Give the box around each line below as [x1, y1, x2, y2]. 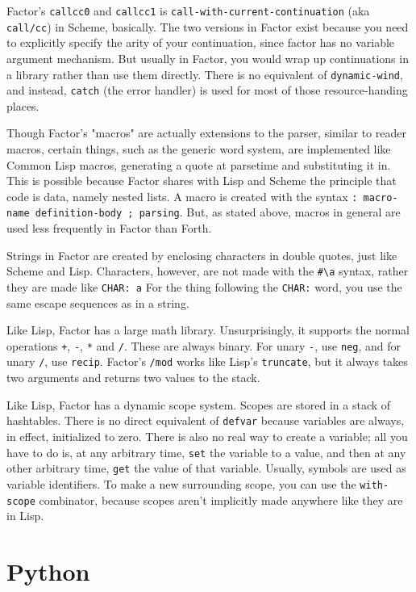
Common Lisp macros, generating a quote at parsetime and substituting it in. [6, 156, 391, 173]
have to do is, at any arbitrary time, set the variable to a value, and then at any [6, 443, 406, 460]
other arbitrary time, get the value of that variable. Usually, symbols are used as [6, 460, 406, 477]
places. [6, 97, 40, 114]
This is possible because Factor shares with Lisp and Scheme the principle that [6, 172, 397, 189]
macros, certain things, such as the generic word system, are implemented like [6, 141, 391, 157]
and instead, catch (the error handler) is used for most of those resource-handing [6, 82, 408, 99]
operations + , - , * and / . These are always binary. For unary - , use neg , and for [6, 337, 401, 354]
